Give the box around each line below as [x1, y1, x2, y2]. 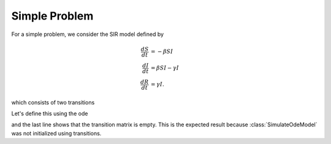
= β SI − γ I [150, 65, 179, 71]
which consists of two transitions [11, 98, 95, 106]
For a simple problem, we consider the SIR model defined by [11, 31, 164, 38]
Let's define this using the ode [11, 110, 88, 117]
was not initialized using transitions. [11, 129, 102, 137]
